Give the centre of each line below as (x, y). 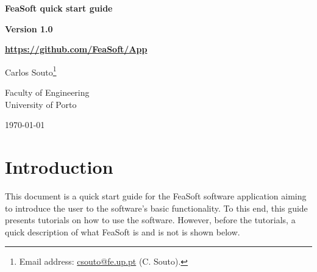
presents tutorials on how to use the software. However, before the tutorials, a (150, 220)
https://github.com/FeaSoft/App (76, 49)
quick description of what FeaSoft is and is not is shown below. (123, 231)
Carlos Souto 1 (31, 71)
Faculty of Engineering (47, 92)
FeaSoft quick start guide (59, 8)
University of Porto (41, 104)
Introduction (59, 166)
